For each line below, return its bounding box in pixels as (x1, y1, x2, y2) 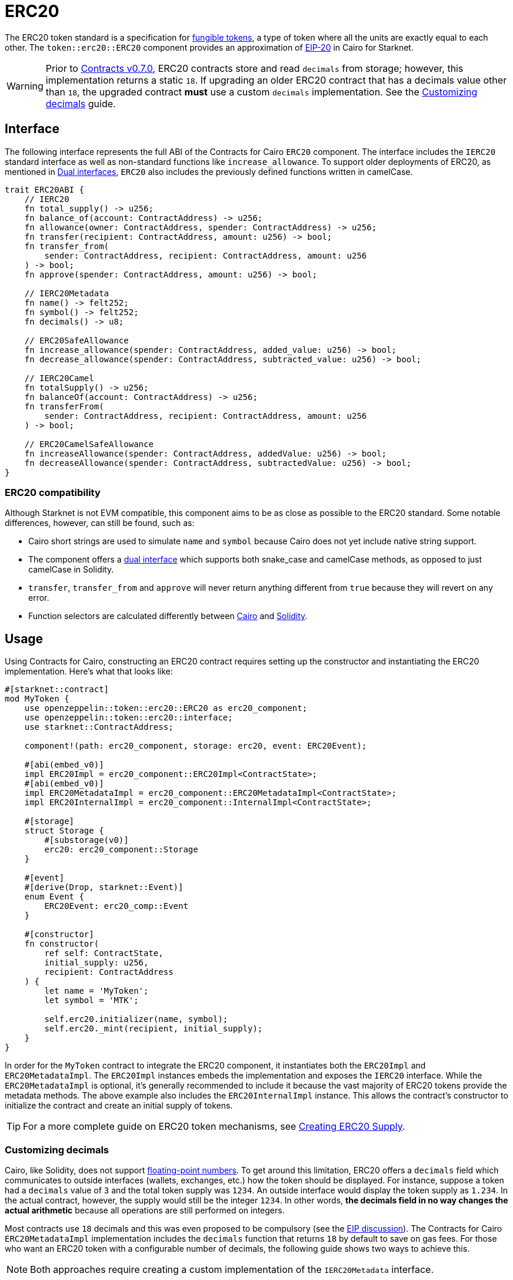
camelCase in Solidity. (28, 564, 114, 575)
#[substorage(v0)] (44, 835, 129, 845)
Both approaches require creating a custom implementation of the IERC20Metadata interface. (30, 1263, 434, 1275)
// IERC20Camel (24, 373, 94, 383)
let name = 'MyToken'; (44, 986, 149, 996)
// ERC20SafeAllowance (24, 335, 129, 345)
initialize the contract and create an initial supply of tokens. (5, 1100, 233, 1111)
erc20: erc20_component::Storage (44, 845, 198, 855)
